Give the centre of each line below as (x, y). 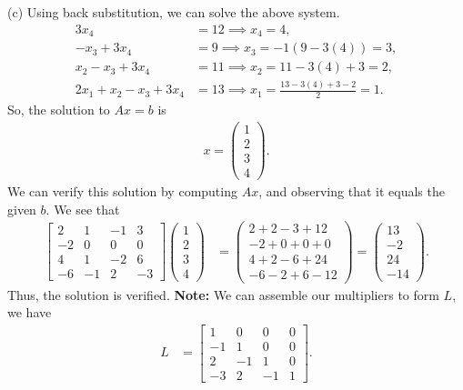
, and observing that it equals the (352, 191)
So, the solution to (59, 110)
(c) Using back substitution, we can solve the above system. (174, 12)
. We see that (83, 209)
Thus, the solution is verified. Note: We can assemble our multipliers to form (223, 294)
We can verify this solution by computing (122, 191)
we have (30, 312)
